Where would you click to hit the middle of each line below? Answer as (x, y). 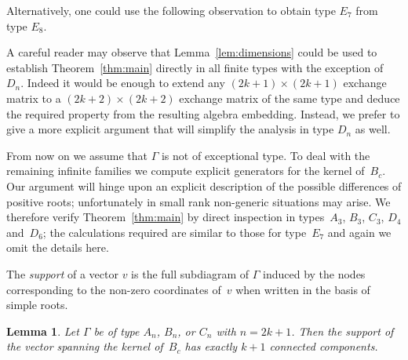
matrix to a (34, 98)
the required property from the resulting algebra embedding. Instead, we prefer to (203, 113)
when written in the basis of (303, 289)
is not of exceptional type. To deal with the (266, 155)
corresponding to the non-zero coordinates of (114, 289)
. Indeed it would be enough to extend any (123, 83)
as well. (373, 129)
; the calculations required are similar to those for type (175, 232)
